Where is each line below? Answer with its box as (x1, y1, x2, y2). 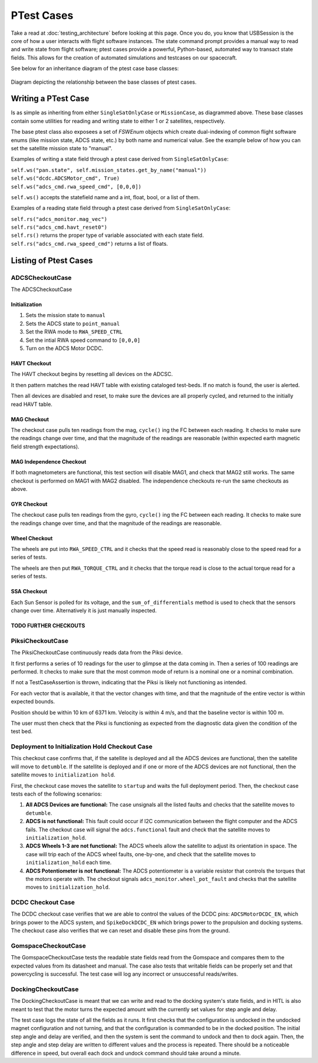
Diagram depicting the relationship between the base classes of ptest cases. (11, 78, 197, 85)
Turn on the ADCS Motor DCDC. (25, 345, 104, 352)
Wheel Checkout (11, 534, 53, 542)
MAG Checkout (11, 415, 49, 422)
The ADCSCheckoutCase (11, 286, 72, 293)
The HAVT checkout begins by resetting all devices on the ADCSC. (11, 371, 173, 378)
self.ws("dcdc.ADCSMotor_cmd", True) (11, 175, 120, 182)
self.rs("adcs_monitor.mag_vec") (11, 216, 108, 222)
